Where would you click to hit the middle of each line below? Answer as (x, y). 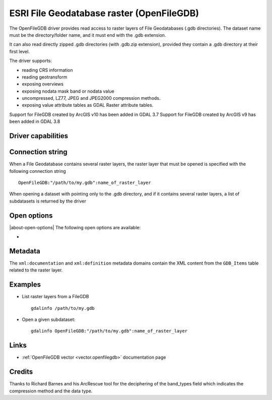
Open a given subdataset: (49, 319)
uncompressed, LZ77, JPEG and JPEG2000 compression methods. (91, 98)
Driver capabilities (39, 136)
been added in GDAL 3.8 (35, 121)
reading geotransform (45, 77)
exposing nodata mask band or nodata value (68, 91)
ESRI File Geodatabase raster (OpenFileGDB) (104, 13)
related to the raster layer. (36, 270)
